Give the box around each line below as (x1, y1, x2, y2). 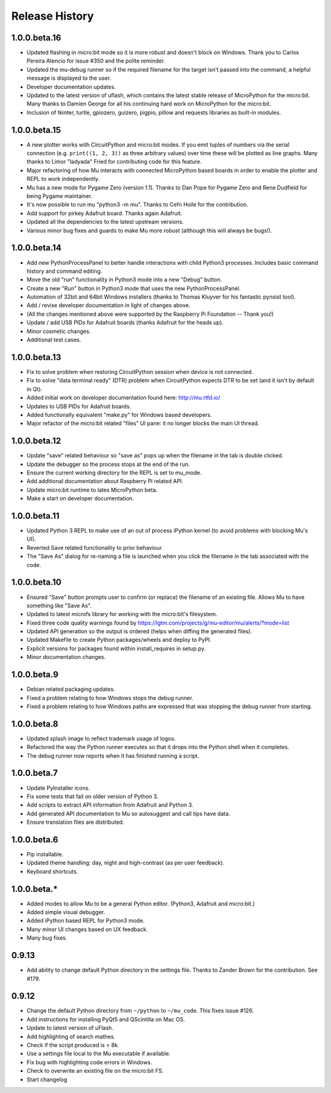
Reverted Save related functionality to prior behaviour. (26, 544, 164, 551)
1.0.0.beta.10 (11, 577, 62, 588)
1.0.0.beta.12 (11, 436, 61, 446)
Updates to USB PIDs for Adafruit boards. (26, 402, 131, 410)
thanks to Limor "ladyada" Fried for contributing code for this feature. (26, 158, 202, 166)
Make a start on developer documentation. (26, 495, 134, 502)
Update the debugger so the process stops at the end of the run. (26, 460, 190, 468)
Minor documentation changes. (26, 653, 106, 661)
